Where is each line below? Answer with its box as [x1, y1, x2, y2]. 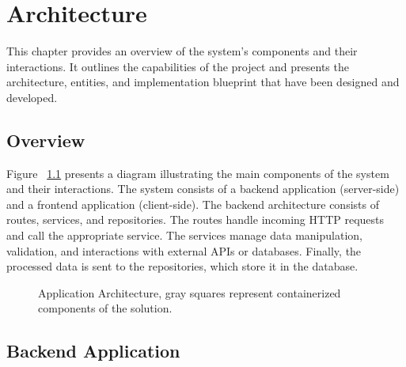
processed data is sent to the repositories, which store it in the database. [6, 258, 359, 274]
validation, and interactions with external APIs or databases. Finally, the [6, 242, 362, 259]
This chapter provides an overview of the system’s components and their [6, 43, 358, 59]
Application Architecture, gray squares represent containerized [38, 284, 341, 301]
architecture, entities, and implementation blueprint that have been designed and [6, 74, 400, 90]
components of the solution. [38, 300, 173, 316]
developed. [6, 89, 58, 105]
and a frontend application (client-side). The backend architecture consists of [6, 195, 379, 212]
